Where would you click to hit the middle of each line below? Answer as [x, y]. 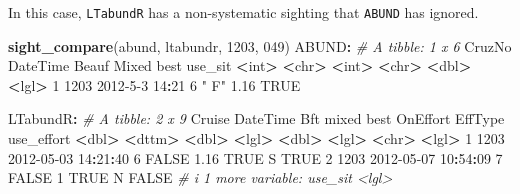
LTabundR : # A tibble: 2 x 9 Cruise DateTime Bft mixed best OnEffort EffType [256, 118]
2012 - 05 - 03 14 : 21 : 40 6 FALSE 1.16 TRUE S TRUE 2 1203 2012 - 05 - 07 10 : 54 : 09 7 [255, 157]
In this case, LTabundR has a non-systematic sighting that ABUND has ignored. [243, 12]
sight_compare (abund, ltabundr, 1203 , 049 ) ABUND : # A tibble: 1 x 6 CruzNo [260, 45]
